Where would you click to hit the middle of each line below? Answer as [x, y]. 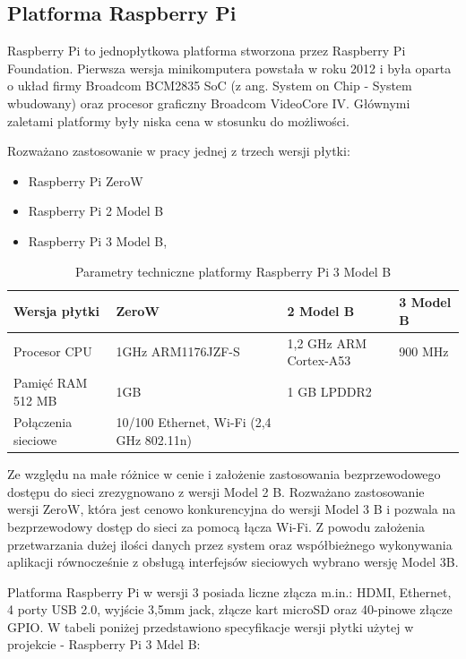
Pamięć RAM [51, 383]
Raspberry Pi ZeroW [86, 180]
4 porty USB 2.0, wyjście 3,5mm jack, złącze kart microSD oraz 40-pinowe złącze [230, 609]
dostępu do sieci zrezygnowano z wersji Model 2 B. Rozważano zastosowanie [216, 491]
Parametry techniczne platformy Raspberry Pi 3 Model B [233, 271]
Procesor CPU [53, 351]
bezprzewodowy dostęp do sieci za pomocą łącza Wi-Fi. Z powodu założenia [216, 526]
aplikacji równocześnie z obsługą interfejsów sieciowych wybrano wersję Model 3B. [233, 562]
